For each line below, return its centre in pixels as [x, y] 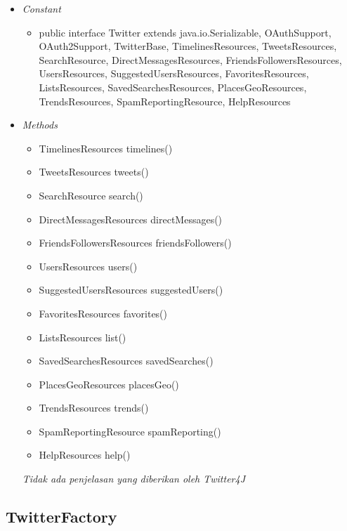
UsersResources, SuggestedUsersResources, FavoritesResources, [174, 73]
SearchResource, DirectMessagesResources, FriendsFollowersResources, [190, 59]
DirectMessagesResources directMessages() [131, 219]
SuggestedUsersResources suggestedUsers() [131, 290]
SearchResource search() [91, 195]
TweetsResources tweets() [94, 172]
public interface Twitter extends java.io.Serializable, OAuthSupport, [185, 32]
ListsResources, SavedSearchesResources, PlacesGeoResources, [173, 87]
